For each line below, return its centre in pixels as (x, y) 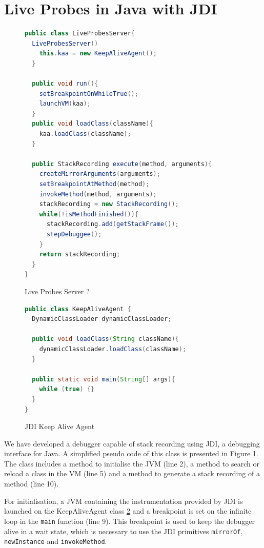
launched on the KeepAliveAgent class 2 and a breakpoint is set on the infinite (128, 511)
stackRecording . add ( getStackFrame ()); (113, 224)
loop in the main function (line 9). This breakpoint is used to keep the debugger (130, 521)
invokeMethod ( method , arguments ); (98, 194)
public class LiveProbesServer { (80, 34)
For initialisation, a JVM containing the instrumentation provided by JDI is (124, 501)
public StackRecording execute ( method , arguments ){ (122, 164)
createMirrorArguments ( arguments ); (100, 174)
